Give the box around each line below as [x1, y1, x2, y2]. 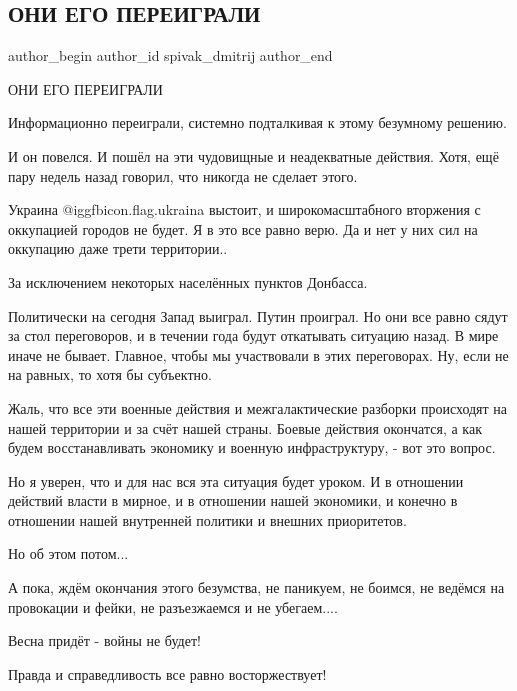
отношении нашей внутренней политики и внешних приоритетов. [8, 509, 407, 530]
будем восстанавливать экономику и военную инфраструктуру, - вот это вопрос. [8, 437, 496, 458]
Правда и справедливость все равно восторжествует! [8, 663, 327, 684]
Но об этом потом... [8, 543, 129, 564]
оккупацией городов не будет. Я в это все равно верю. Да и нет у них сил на [8, 218, 478, 239]
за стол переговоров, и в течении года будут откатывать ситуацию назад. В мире [8, 325, 499, 346]
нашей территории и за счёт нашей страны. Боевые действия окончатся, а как [8, 417, 482, 438]
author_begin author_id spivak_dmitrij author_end [8, 45, 333, 66]
